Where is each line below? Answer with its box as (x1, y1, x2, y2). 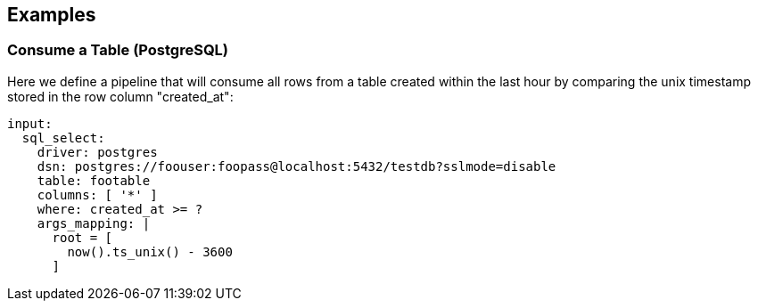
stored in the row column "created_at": (7, 88, 234, 104)
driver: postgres (37, 144, 158, 159)
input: (7, 116, 53, 131)
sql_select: (21, 130, 105, 145)
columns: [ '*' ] (37, 187, 158, 202)
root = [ (52, 230, 113, 245)
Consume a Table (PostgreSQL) (7, 41, 229, 60)
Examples (7, 4, 96, 26)
